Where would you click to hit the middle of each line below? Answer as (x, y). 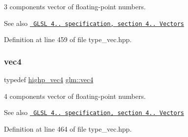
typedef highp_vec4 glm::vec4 (49, 80)
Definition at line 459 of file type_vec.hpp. (68, 39)
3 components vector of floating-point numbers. (75, 6)
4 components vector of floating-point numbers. (75, 96)
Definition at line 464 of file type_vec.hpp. (68, 128)
